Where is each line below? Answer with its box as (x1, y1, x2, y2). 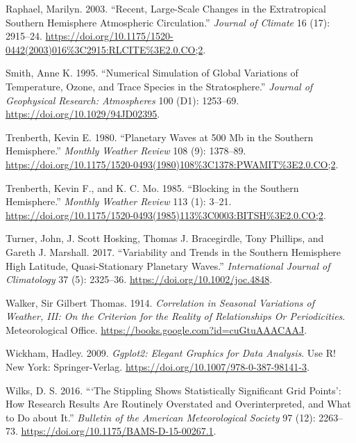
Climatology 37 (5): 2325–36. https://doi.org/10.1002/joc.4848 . (6, 272, 273, 287)
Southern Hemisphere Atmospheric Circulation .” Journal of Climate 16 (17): (6, 15, 330, 29)
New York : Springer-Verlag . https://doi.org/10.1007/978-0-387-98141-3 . (6, 360, 310, 374)
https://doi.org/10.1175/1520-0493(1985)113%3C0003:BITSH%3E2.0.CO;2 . (6, 207, 326, 222)
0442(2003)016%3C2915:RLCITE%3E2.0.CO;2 (6, 42, 203, 56)
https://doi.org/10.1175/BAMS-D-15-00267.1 (21, 424, 214, 438)
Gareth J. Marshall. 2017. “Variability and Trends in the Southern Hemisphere (6, 244, 341, 259)
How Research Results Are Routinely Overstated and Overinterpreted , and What (6, 396, 351, 411)
